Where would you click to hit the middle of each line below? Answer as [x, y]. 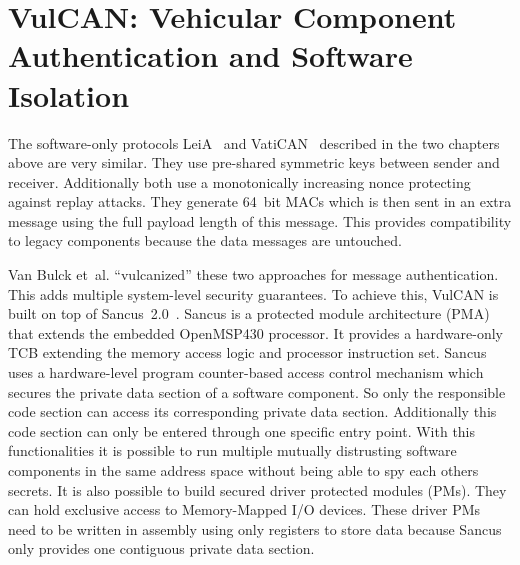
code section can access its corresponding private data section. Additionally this [252, 411]
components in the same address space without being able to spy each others [243, 470]
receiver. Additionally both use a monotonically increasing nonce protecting [239, 181]
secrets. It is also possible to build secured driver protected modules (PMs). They [257, 489]
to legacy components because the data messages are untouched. [205, 240]
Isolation [69, 94]
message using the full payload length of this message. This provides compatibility [260, 220]
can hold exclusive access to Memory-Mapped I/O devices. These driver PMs [244, 509]
